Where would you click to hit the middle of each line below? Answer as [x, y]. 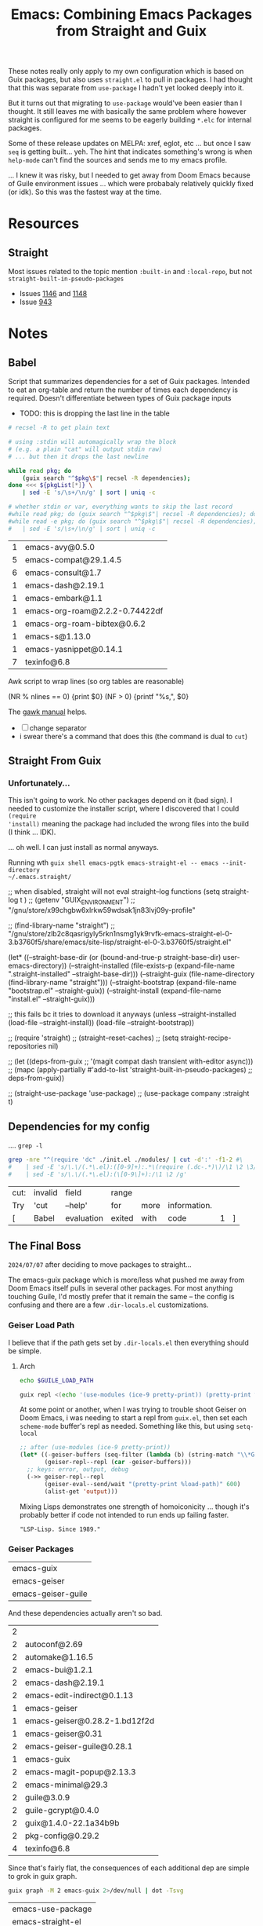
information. [190, 1205]
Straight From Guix [55, 761]
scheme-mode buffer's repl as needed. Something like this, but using [127, 1426]
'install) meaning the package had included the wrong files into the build [128, 824]
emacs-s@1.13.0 [58, 636]
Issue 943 [36, 302]
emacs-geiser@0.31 [64, 1734]
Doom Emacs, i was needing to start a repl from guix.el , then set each [133, 1418]
